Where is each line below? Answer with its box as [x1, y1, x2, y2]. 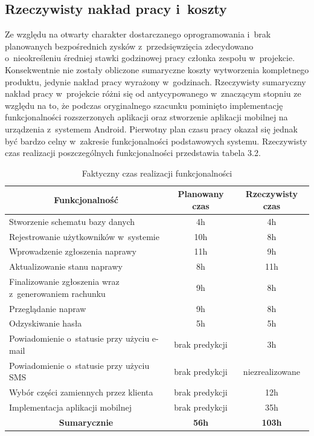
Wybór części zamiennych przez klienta [9, 386, 153, 399]
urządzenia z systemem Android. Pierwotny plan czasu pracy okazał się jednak [5, 122, 298, 135]
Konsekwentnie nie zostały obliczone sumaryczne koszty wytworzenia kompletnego [5, 63, 309, 76]
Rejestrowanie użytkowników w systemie [9, 230, 159, 242]
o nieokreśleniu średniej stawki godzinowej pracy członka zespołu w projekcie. [5, 51, 295, 64]
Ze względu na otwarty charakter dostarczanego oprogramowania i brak [5, 28, 271, 41]
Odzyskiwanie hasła [9, 317, 82, 330]
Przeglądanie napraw [9, 302, 86, 314]
